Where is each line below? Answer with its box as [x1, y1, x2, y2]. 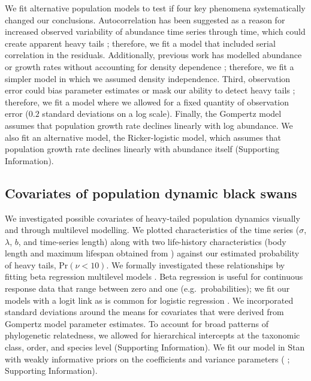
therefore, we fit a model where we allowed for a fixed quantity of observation [5, 95, 289, 108]
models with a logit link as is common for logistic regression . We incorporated [5, 294, 294, 306]
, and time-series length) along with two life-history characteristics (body [18, 235, 286, 247]
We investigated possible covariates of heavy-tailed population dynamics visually [5, 211, 300, 224]
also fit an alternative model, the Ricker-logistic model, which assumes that [5, 131, 282, 143]
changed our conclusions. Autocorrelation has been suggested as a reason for [5, 13, 285, 26]
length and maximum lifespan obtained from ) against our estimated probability [5, 247, 300, 259]
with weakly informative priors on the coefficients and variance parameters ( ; [5, 352, 290, 365]
